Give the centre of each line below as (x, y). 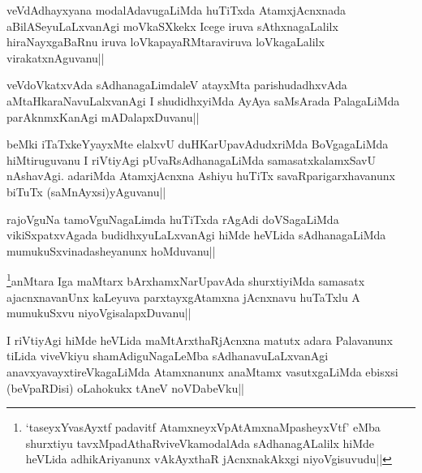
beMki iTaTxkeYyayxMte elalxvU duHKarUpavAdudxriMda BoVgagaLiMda (198, 144)
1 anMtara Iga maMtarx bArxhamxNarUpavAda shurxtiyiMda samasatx (186, 279)
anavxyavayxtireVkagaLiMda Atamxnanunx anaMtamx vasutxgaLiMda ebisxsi (202, 371)
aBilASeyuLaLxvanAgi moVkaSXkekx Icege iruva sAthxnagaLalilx (172, 26)
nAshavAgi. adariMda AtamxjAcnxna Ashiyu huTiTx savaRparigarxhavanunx (201, 176)
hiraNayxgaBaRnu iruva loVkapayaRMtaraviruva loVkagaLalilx (166, 42)
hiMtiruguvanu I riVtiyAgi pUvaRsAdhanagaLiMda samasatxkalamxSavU (191, 159)
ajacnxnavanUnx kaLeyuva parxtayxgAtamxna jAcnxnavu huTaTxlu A (183, 297)
